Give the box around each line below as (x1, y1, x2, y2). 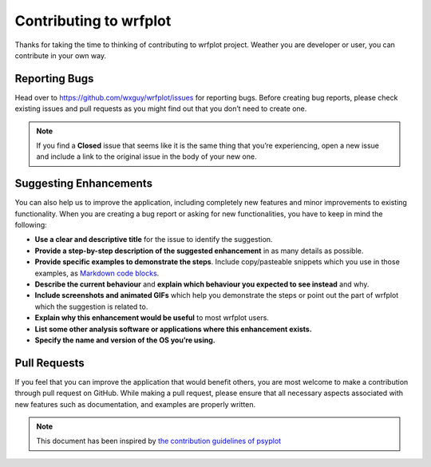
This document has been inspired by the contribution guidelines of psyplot (36, 436, 282, 446)
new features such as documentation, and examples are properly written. (14, 399, 255, 409)
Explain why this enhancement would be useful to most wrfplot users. (34, 313, 269, 323)
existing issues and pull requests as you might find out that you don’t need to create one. (14, 104, 307, 113)
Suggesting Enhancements (14, 176, 153, 191)
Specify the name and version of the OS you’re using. (34, 335, 215, 345)
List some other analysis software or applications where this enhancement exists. (34, 324, 313, 334)
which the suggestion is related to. (34, 302, 148, 311)
